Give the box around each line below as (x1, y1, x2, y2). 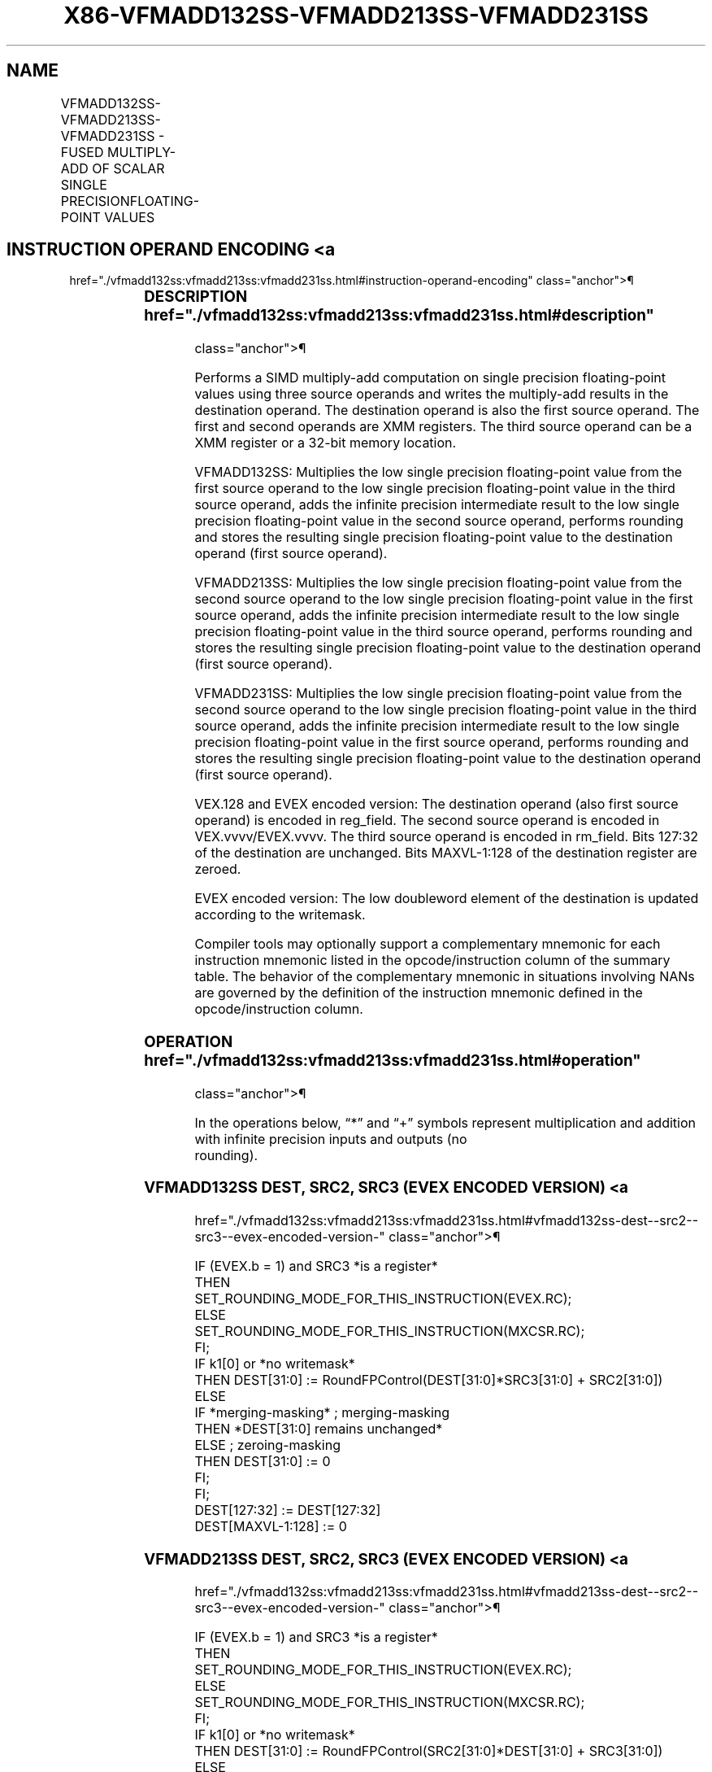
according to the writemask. (194, 906, 366, 923)
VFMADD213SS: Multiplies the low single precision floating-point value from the (194, 574, 683, 591)
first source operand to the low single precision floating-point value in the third (194, 480, 675, 497)
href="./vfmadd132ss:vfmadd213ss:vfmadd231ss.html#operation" (144, 1050, 641, 1070)
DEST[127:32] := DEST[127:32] (194, 1502, 381, 1519)
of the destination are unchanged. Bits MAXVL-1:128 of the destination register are (194, 845, 697, 862)
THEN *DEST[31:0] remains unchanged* (194, 1421, 443, 1438)
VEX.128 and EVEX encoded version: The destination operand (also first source (194, 796, 679, 813)
